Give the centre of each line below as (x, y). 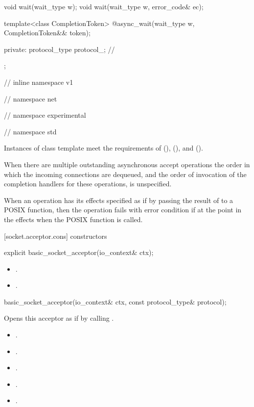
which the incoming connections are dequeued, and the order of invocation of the (125, 174)
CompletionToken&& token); (47, 33)
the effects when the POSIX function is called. (73, 219)
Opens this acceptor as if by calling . (59, 318)
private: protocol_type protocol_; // (59, 49)
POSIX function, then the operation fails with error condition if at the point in (123, 210)
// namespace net (31, 98)
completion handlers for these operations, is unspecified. (88, 184)
